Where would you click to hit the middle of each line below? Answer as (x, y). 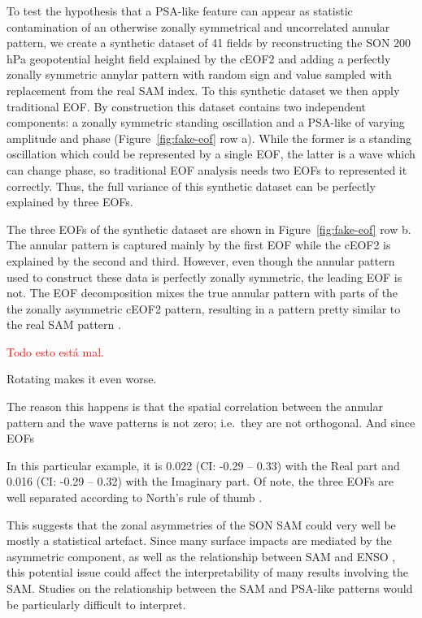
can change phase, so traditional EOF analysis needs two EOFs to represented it (207, 169)
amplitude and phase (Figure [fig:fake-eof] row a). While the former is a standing (209, 138)
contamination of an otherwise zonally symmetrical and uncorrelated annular (198, 26)
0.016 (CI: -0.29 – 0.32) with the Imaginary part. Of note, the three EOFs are (200, 481)
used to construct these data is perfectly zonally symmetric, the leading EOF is (204, 277)
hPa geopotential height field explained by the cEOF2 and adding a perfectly (199, 58)
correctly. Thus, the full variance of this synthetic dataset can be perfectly (191, 186)
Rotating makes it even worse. (82, 379)
